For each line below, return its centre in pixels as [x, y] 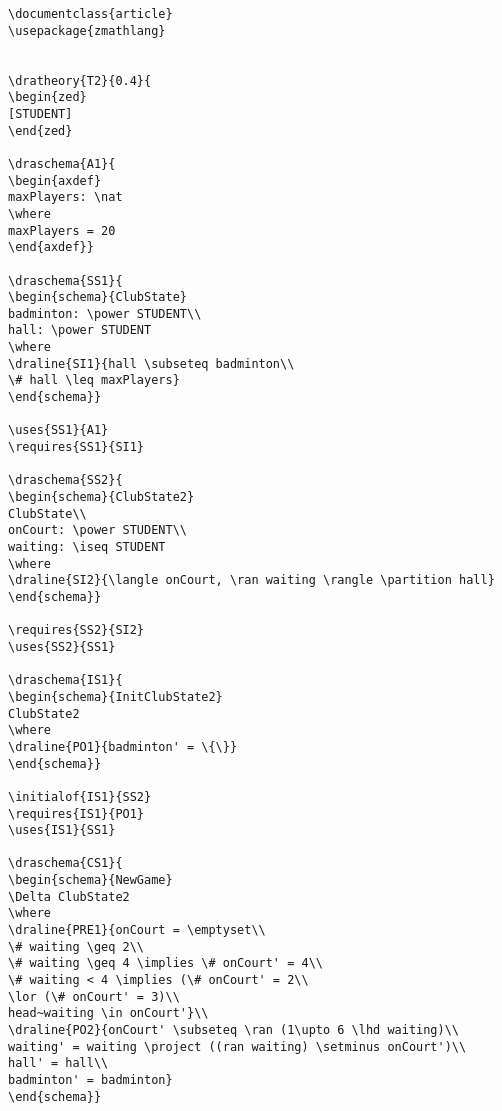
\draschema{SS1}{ [65, 280]
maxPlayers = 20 [62, 230]
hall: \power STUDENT [80, 330]
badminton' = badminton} [90, 1080]
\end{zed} [40, 130]
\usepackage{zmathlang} [87, 30]
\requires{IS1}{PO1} [76, 813]
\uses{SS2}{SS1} [62, 646]
